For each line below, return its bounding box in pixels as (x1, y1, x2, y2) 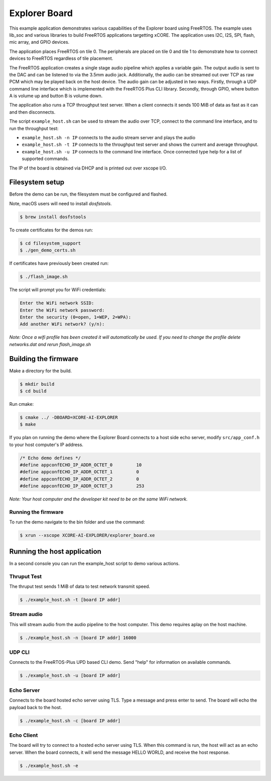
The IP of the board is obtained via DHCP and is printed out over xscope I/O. (9, 165, 167, 171)
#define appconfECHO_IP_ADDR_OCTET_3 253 (20, 483, 145, 489)
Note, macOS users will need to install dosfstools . (9, 200, 112, 206)
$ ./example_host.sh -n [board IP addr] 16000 (20, 635, 137, 641)
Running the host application (9, 547, 101, 556)
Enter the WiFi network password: (20, 307, 105, 313)
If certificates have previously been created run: (9, 261, 109, 267)
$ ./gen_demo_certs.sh (20, 247, 76, 253)
